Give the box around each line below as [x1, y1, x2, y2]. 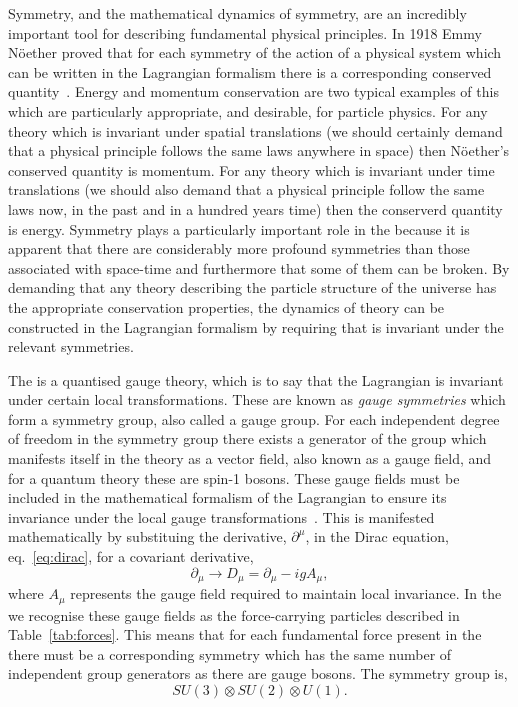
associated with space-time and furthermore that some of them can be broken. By [8, 257, 510, 278]
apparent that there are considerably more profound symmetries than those [8, 238, 470, 259]
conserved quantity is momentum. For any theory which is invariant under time [8, 159, 495, 180]
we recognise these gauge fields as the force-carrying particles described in [8, 604, 460, 625]
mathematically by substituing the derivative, [8, 526, 287, 547]
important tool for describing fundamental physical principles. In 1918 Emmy [8, 22, 482, 43]
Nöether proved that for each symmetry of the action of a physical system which [8, 42, 502, 63]
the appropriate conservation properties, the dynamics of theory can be [8, 296, 445, 317]
